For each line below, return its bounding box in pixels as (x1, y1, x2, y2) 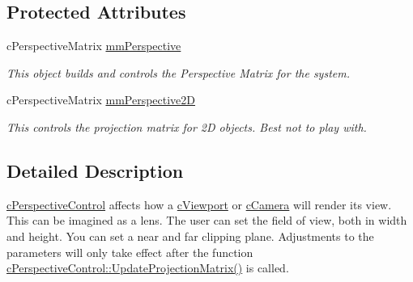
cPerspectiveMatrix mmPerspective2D (6, 91, 196, 108)
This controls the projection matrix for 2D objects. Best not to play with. (6, 118, 367, 135)
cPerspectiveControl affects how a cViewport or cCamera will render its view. (6, 196, 392, 213)
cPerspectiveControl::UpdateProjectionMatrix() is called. (6, 259, 289, 276)
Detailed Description (6, 158, 184, 183)
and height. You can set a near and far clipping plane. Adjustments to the (6, 227, 374, 244)
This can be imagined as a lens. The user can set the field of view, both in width (6, 212, 407, 229)
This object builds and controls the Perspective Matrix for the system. (6, 64, 350, 81)
